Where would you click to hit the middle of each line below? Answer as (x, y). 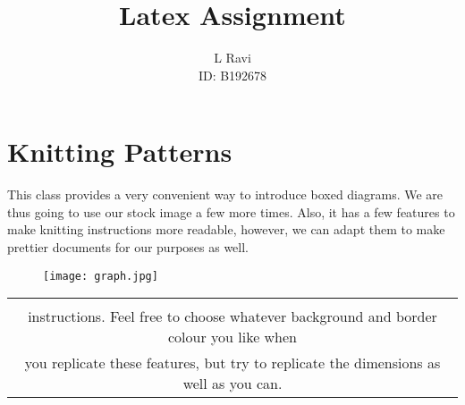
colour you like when (232, 337)
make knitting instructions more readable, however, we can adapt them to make (226, 229)
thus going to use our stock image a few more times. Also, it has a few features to (231, 211)
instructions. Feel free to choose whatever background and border (232, 316)
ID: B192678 (232, 75)
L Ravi (232, 58)
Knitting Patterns (120, 152)
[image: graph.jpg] (101, 276)
